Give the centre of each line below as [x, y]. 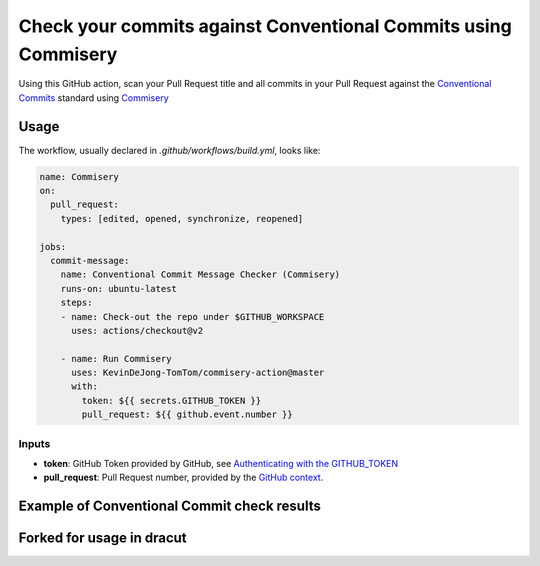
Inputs [34, 443]
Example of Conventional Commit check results [170, 506]
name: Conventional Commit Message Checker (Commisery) [200, 274]
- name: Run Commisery [116, 358]
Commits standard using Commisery [93, 97]
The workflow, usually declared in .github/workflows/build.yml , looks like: [169, 150]
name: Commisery [79, 176]
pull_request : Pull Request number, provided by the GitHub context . [183, 477]
